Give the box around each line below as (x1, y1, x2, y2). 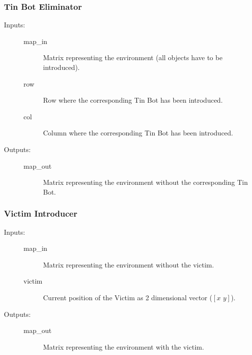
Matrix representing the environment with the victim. (43, 341, 204, 352)
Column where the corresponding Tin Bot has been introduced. (43, 128, 233, 138)
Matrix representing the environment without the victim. (43, 259, 214, 269)
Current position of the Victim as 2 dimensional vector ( (43, 292, 212, 302)
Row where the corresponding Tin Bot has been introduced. (43, 95, 223, 105)
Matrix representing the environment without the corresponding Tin (43, 177, 248, 187)
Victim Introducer (4, 207, 77, 220)
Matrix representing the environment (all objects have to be (43, 52, 223, 63)
